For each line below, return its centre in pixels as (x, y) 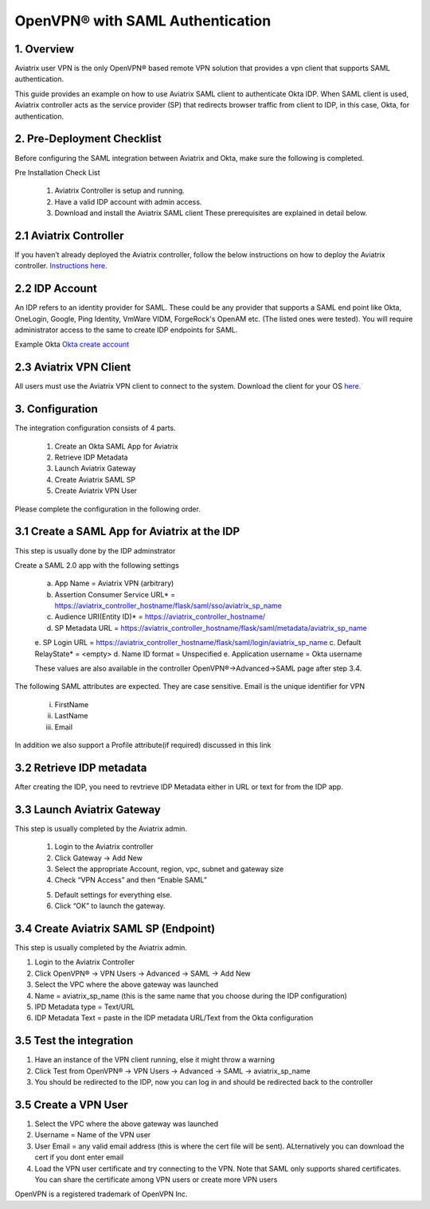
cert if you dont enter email (79, 1157)
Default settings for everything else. (113, 894)
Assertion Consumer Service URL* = (115, 594)
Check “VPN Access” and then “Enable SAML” (131, 880)
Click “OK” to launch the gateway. (110, 906)
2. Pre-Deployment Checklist (88, 139)
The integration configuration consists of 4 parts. (95, 428)
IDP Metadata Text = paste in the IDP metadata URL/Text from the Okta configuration (174, 1018)
